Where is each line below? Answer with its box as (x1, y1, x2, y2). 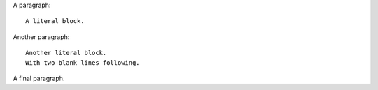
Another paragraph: (13, 32, 70, 41)
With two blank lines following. (25, 59, 140, 66)
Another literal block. (25, 49, 107, 57)
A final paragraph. (13, 74, 65, 82)
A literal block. (25, 17, 85, 25)
